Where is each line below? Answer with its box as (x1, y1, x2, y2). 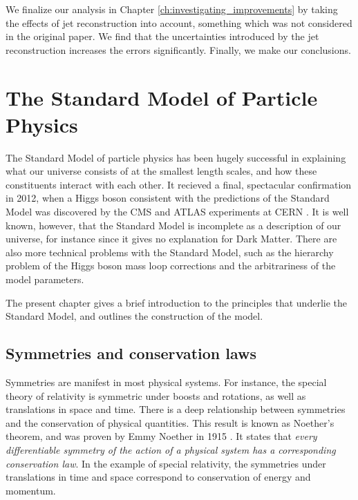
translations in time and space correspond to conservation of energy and (6, 470, 311, 484)
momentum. (6, 483, 56, 497)
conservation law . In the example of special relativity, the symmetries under (6, 456, 326, 470)
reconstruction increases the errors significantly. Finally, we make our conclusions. (6, 42, 351, 57)
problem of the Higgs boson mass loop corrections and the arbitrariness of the (6, 258, 336, 273)
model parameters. (6, 272, 84, 287)
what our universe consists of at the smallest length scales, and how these (6, 164, 317, 178)
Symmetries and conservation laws (6, 343, 257, 364)
